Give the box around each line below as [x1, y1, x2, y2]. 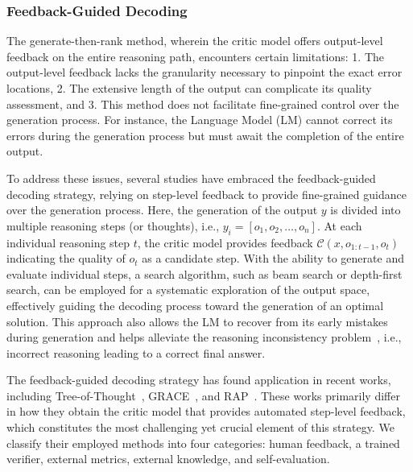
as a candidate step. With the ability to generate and [142, 250, 404, 267]
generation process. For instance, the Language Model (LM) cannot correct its [6, 111, 393, 128]
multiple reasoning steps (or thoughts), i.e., [6, 217, 220, 234]
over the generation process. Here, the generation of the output [6, 201, 318, 218]
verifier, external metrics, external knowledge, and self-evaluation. [6, 450, 330, 467]
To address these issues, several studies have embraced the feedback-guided [6, 169, 376, 186]
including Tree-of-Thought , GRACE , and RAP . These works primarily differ [6, 387, 400, 404]
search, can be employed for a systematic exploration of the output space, [6, 281, 370, 298]
